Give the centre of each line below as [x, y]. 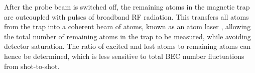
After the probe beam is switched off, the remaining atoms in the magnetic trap [127, 7]
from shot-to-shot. [32, 66]
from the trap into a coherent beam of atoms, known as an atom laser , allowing [127, 26]
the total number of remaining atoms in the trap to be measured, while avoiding [127, 36]
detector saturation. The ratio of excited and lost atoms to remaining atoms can [127, 46]
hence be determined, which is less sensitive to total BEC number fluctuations [124, 56]
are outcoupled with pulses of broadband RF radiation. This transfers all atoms [126, 16]
